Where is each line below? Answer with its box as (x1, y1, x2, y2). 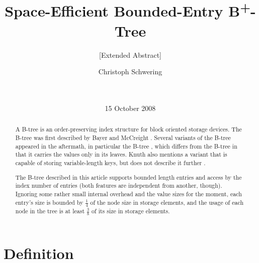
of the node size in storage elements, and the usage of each (90, 198, 244, 206)
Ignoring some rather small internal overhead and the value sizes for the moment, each (15, 189, 242, 198)
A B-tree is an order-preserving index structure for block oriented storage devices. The (15, 125, 242, 134)
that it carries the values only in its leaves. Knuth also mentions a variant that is (15, 150, 227, 159)
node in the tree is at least (15, 206, 85, 215)
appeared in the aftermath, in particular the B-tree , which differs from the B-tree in (15, 142, 237, 150)
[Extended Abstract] (99, 49, 161, 60)
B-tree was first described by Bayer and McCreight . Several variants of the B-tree (15, 134, 231, 142)
